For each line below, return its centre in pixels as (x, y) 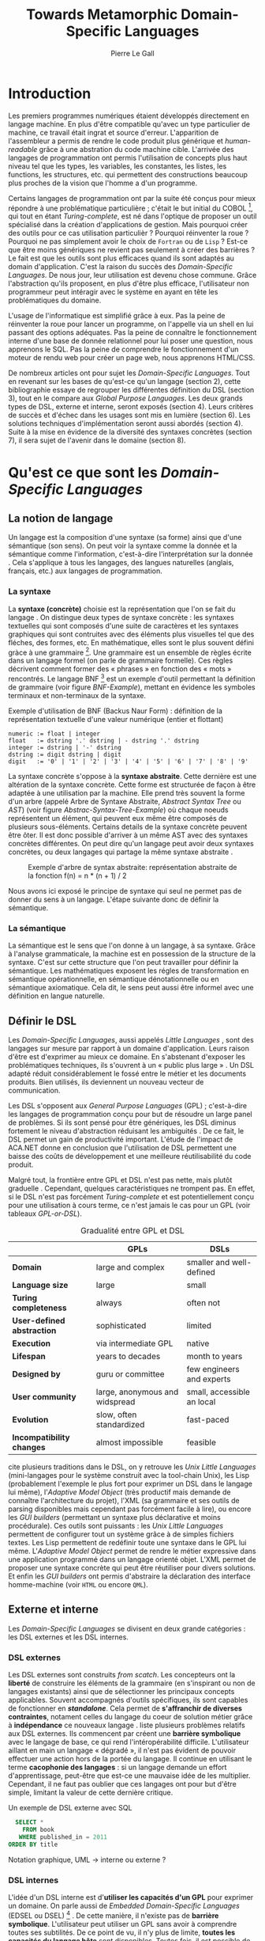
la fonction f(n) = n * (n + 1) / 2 (77, 876)
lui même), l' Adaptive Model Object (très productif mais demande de (119, 1492)
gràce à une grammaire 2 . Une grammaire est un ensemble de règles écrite (130, 651)
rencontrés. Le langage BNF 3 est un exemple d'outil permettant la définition (132, 678)
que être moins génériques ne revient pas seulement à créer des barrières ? (131, 250)
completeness (39, 1308)
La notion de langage (61, 518)
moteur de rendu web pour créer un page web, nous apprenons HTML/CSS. (132, 358)
